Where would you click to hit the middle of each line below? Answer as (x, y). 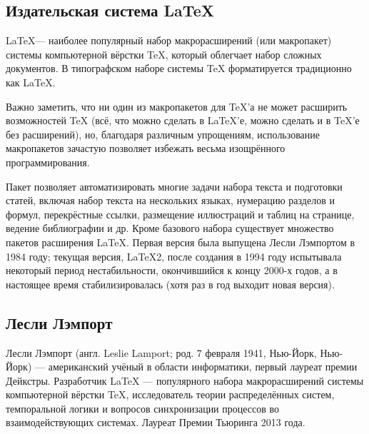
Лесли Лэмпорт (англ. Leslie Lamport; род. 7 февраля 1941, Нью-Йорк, (161, 352)
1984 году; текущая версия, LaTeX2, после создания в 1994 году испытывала (174, 256)
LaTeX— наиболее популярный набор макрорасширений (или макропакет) (169, 40)
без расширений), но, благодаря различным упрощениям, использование (163, 134)
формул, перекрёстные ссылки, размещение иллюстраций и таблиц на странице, (180, 214)
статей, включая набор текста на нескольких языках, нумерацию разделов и (170, 200)
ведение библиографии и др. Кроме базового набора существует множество (170, 228)
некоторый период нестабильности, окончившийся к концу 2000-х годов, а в (172, 270)
